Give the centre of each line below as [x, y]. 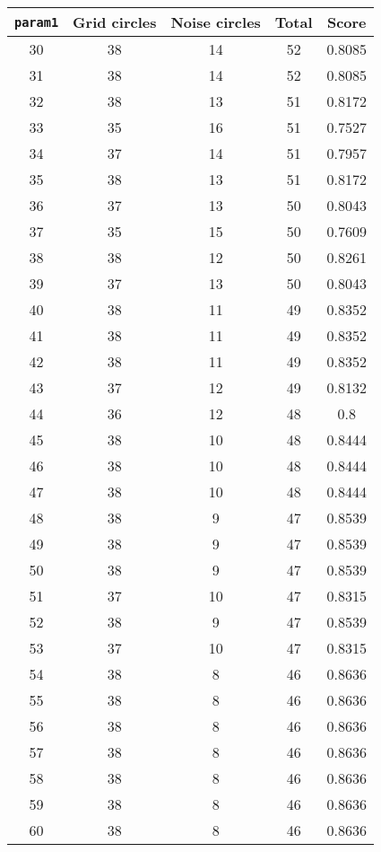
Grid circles [115, 22]
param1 [37, 22]
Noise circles [216, 22]
